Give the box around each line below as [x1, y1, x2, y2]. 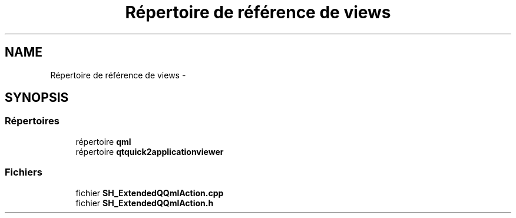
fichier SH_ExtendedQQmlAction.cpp [75, 187, 224, 198]
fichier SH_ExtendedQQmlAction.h [75, 197, 214, 208]
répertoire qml [75, 136, 131, 147]
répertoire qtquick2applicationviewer [75, 146, 224, 157]
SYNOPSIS [5, 90, 69, 105]
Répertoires [5, 115, 59, 127]
